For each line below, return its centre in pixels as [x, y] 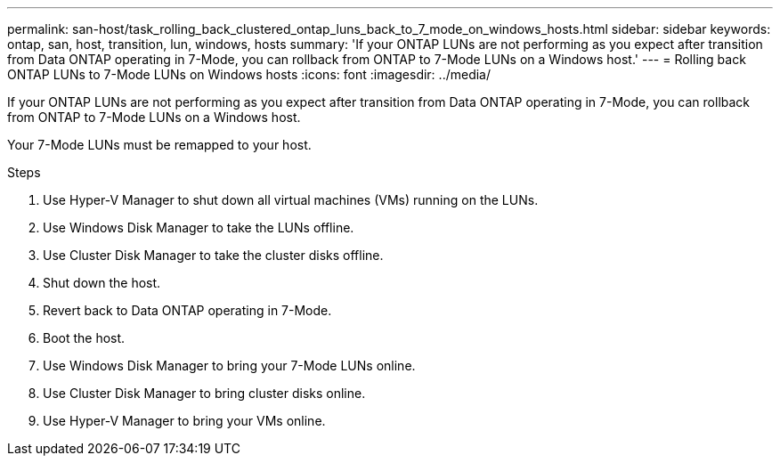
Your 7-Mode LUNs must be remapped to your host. [159, 145]
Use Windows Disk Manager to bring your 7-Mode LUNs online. [229, 366]
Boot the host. [84, 338]
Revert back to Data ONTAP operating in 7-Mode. [187, 310]
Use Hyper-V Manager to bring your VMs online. [184, 421]
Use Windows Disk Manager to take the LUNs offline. [199, 227]
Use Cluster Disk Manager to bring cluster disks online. [204, 393]
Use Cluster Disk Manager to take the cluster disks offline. [213, 255]
